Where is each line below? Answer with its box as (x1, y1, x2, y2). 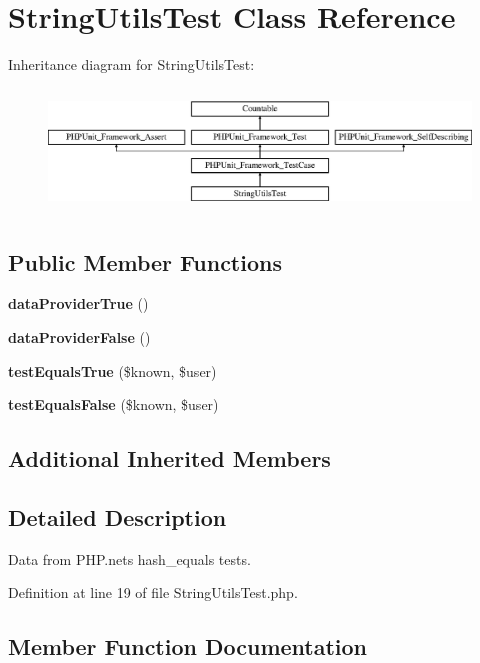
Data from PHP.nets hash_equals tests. (8, 548, 251, 569)
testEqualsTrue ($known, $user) (8, 360, 217, 381)
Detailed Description (8, 501, 227, 532)
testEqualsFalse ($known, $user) (8, 394, 219, 415)
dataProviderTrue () (8, 293, 149, 314)
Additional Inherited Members (8, 443, 331, 474)
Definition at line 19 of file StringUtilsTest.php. (8, 582, 298, 603)
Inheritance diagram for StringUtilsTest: (8, 54, 255, 75)
